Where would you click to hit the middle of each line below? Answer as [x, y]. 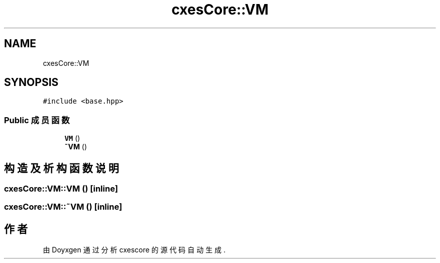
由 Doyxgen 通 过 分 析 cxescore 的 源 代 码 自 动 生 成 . [134, 250]
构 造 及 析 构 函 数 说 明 [62, 168]
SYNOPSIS [31, 82]
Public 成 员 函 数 [37, 120]
